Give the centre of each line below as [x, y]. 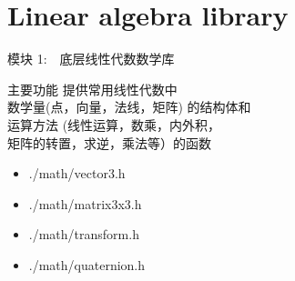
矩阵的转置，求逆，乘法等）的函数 [109, 142]
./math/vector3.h [77, 173]
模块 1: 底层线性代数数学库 [91, 59]
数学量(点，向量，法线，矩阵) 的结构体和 [129, 107]
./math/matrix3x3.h [85, 203]
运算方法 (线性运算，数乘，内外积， [114, 124]
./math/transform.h [84, 234]
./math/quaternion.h [87, 264]
